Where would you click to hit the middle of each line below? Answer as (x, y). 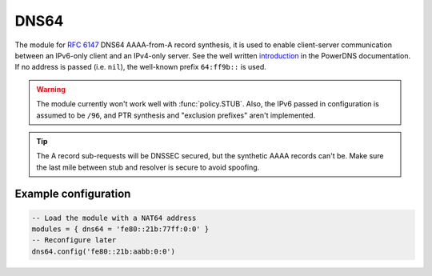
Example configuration (73, 194)
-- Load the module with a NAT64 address (114, 218)
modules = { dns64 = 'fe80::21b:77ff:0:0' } (120, 229)
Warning (51, 89)
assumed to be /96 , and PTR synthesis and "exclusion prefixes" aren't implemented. (176, 115)
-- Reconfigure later (74, 240)
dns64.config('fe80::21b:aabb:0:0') (104, 251)
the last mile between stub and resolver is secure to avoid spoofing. (148, 167)
